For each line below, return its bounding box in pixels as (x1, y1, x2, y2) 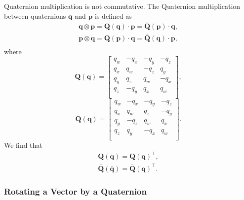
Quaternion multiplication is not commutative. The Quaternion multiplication (4, 1, 241, 11)
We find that (4, 140, 42, 150)
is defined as (95, 10, 132, 21)
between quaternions (4, 10, 66, 21)
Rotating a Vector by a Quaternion (4, 185, 147, 197)
